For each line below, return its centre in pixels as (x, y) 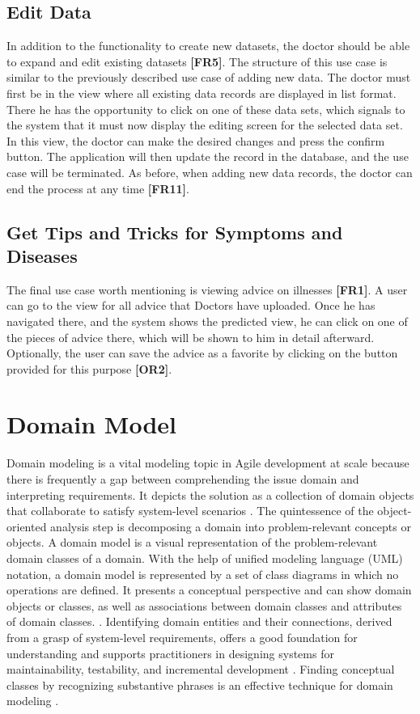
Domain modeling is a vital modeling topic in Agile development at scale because (208, 463)
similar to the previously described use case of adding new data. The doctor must (209, 77)
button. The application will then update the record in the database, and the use (208, 156)
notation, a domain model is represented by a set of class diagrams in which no (203, 574)
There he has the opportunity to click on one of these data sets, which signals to (206, 109)
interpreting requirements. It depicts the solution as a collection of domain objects (210, 494)
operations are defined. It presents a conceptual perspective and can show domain (209, 590)
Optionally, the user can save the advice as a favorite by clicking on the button (202, 353)
